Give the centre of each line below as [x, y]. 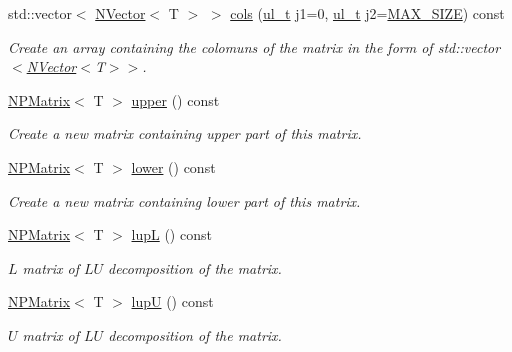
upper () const [175, 99]
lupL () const [171, 234]
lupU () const [172, 301]
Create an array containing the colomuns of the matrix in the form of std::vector [254, 46]
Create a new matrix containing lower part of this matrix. [184, 200]
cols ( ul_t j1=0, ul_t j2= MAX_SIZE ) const [367, 13]
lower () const [173, 166]
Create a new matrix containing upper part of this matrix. [185, 133]
